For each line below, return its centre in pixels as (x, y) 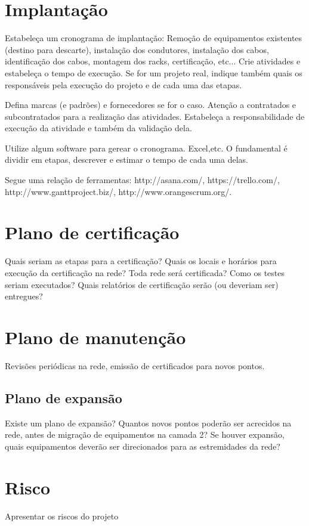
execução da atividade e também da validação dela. (98, 128)
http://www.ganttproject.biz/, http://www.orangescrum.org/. (118, 191)
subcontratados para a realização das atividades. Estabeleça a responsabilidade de (155, 116)
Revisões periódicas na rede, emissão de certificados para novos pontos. (135, 365)
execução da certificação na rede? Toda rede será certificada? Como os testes (145, 272)
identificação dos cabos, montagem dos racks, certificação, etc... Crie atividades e (153, 61)
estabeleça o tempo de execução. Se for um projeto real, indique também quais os (154, 72)
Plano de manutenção (95, 337)
